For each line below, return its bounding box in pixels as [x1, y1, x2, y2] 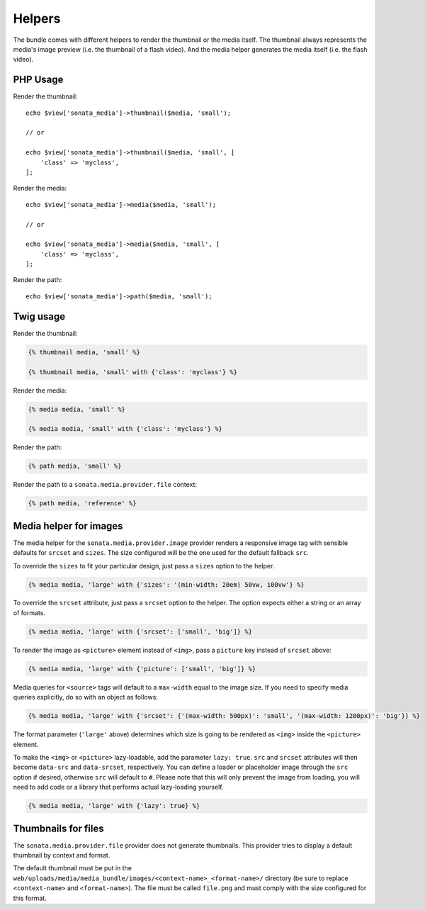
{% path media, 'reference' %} [28, 500, 137, 507]
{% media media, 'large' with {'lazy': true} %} [28, 802, 200, 810]
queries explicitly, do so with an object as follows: [13, 693, 159, 702]
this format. [13, 894, 47, 902]
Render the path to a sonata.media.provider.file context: [13, 481, 198, 489]
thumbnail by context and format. [13, 851, 110, 859]
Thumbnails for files [13, 822, 104, 834]
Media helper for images [13, 519, 123, 532]
